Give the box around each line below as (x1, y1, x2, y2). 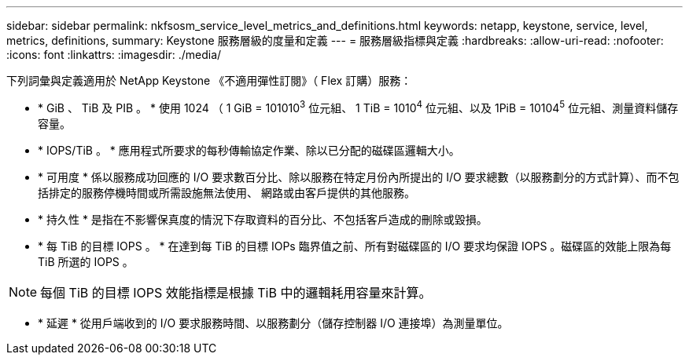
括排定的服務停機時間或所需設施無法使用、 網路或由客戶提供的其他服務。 (38, 185, 415, 199)
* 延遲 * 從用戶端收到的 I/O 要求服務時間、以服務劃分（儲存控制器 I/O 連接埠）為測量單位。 (38, 315, 509, 330)
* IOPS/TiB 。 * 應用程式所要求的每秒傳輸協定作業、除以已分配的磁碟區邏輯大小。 (38, 143, 460, 157)
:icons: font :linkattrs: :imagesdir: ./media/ (6, 48, 222, 61)
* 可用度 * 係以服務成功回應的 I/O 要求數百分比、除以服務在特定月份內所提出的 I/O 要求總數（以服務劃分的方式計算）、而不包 (38, 170, 680, 184)
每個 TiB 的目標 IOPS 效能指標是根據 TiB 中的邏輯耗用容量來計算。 (40, 284, 432, 301)
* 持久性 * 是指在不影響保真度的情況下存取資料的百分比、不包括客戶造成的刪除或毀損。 (38, 212, 488, 226)
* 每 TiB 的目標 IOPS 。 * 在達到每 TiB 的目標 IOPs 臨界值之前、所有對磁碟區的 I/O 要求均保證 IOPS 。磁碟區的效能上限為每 (38, 239, 672, 253)
